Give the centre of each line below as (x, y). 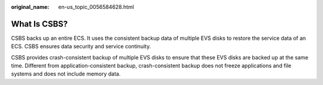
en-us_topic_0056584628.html (96, 7)
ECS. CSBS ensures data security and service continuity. (81, 46)
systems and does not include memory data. (66, 74)
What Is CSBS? (39, 24)
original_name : (30, 7)
